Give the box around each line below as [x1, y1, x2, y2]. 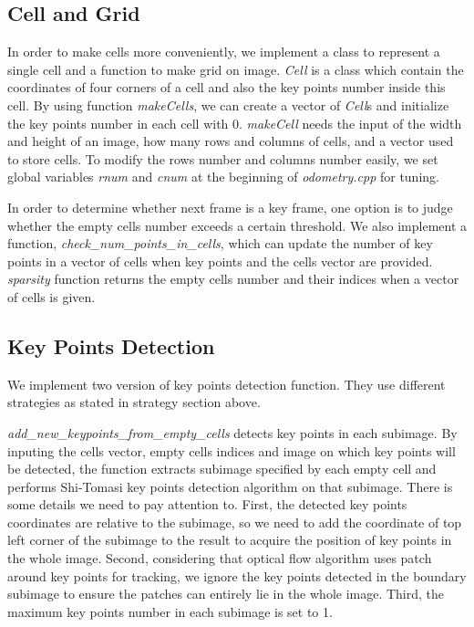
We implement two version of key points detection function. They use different [7, 374, 446, 393]
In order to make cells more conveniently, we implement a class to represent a [7, 42, 440, 61]
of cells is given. [7, 287, 96, 306]
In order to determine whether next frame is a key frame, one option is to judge [7, 197, 453, 216]
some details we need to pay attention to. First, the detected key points [7, 495, 407, 514]
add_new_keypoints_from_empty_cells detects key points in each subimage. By [7, 423, 458, 442]
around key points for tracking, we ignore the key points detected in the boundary [7, 566, 467, 585]
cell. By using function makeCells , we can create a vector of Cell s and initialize [7, 95, 449, 114]
